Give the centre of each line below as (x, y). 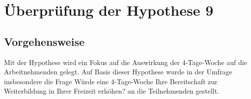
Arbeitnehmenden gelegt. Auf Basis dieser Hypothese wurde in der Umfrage (118, 72)
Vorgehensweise (44, 41)
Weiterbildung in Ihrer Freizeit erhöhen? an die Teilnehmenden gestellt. (112, 91)
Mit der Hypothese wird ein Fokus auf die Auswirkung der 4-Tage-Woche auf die (125, 62)
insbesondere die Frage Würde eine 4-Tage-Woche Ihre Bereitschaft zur (111, 81)
